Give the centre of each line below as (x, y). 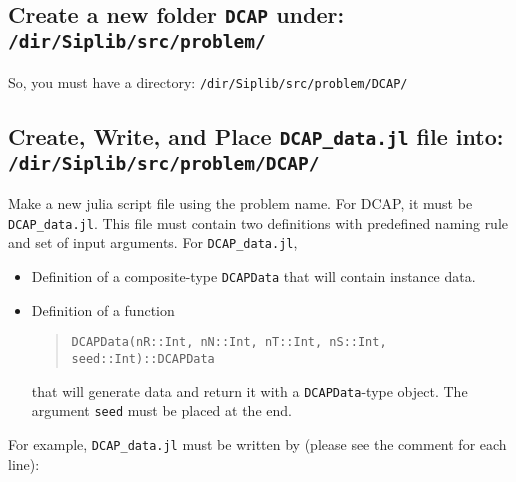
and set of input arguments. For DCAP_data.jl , (153, 242)
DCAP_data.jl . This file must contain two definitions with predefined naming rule (258, 222)
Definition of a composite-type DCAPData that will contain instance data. (253, 276)
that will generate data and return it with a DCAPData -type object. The (249, 390)
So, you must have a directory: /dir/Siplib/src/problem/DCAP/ (208, 81)
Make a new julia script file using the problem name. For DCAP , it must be (240, 203)
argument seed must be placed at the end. (161, 410)
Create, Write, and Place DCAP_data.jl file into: (256, 135)
